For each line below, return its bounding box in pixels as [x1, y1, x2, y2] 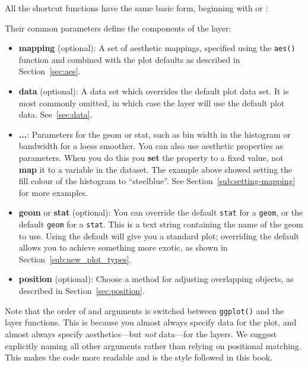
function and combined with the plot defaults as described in [18, 53, 240, 65]
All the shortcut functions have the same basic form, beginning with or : [5, 2, 268, 14]
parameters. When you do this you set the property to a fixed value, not [18, 151, 284, 163]
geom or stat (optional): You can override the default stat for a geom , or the [18, 206, 303, 219]
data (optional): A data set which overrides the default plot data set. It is [18, 85, 289, 97]
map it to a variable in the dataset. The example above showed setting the [18, 163, 293, 175]
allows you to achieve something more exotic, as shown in [18, 241, 228, 254]
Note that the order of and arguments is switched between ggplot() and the [5, 304, 284, 317]
